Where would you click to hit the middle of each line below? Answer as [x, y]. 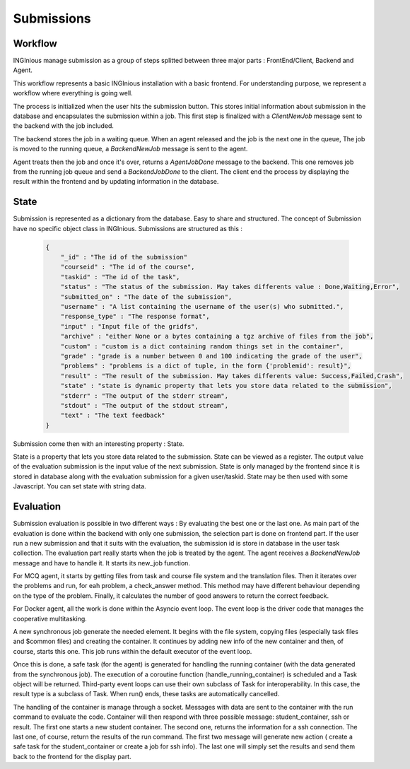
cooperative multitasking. [50, 618]
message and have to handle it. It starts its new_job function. [102, 563]
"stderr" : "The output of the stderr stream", [145, 395]
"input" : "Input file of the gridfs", [130, 326]
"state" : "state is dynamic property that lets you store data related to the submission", [226, 386]
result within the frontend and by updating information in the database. [116, 182]
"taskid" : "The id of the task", [120, 277]
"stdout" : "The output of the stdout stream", [145, 405]
